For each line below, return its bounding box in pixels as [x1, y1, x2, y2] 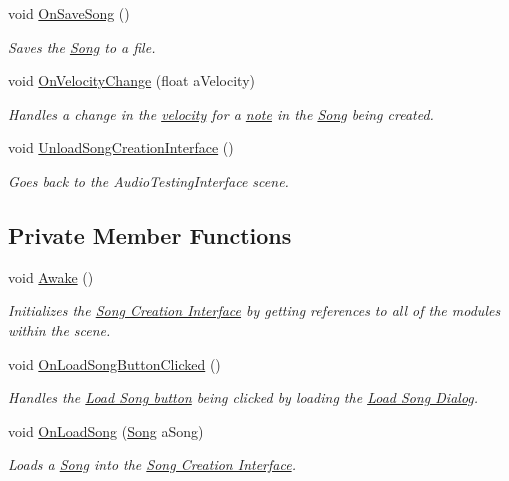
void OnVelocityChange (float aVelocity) [8, 70, 255, 91]
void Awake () [8, 266, 94, 287]
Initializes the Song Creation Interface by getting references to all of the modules [8, 300, 501, 321]
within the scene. [8, 319, 111, 340]
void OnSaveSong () [8, 3, 130, 23]
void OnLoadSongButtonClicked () [8, 353, 221, 374]
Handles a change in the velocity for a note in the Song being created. [8, 103, 434, 124]
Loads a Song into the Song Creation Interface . [8, 454, 296, 475]
